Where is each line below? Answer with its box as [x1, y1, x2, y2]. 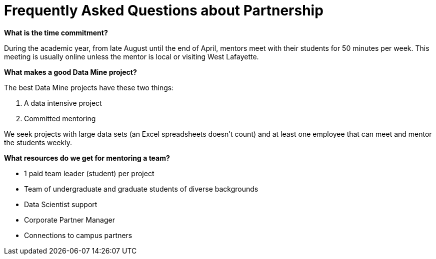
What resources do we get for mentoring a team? [4, 153, 170, 162]
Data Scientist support [24, 200, 97, 209]
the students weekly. [4, 138, 72, 147]
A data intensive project [24, 98, 102, 107]
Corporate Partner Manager [24, 215, 115, 224]
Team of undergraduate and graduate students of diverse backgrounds [24, 184, 258, 193]
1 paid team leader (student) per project [24, 169, 154, 178]
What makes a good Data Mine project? [4, 67, 137, 76]
